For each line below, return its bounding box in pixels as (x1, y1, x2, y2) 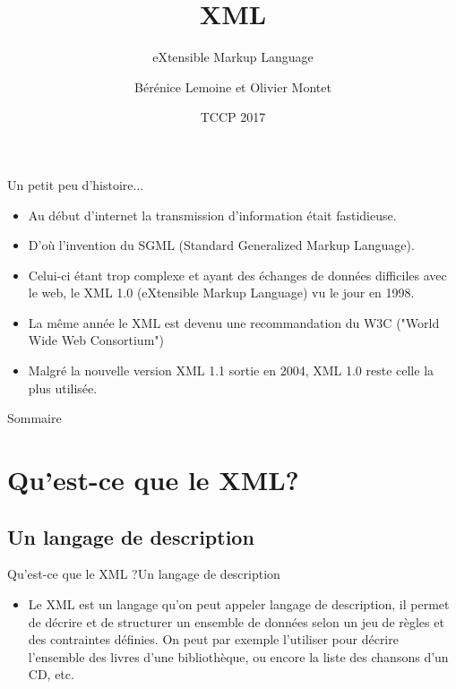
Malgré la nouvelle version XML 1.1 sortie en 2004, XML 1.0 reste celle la (28, 361, 434, 380)
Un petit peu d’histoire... (7, 175, 144, 194)
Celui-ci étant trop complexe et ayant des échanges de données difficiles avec (28, 265, 447, 284)
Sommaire (7, 409, 62, 427)
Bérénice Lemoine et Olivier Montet (134, 77, 331, 96)
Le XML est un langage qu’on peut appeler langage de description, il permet (28, 595, 450, 614)
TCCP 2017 (200, 108, 266, 126)
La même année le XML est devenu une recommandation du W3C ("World (28, 313, 440, 332)
